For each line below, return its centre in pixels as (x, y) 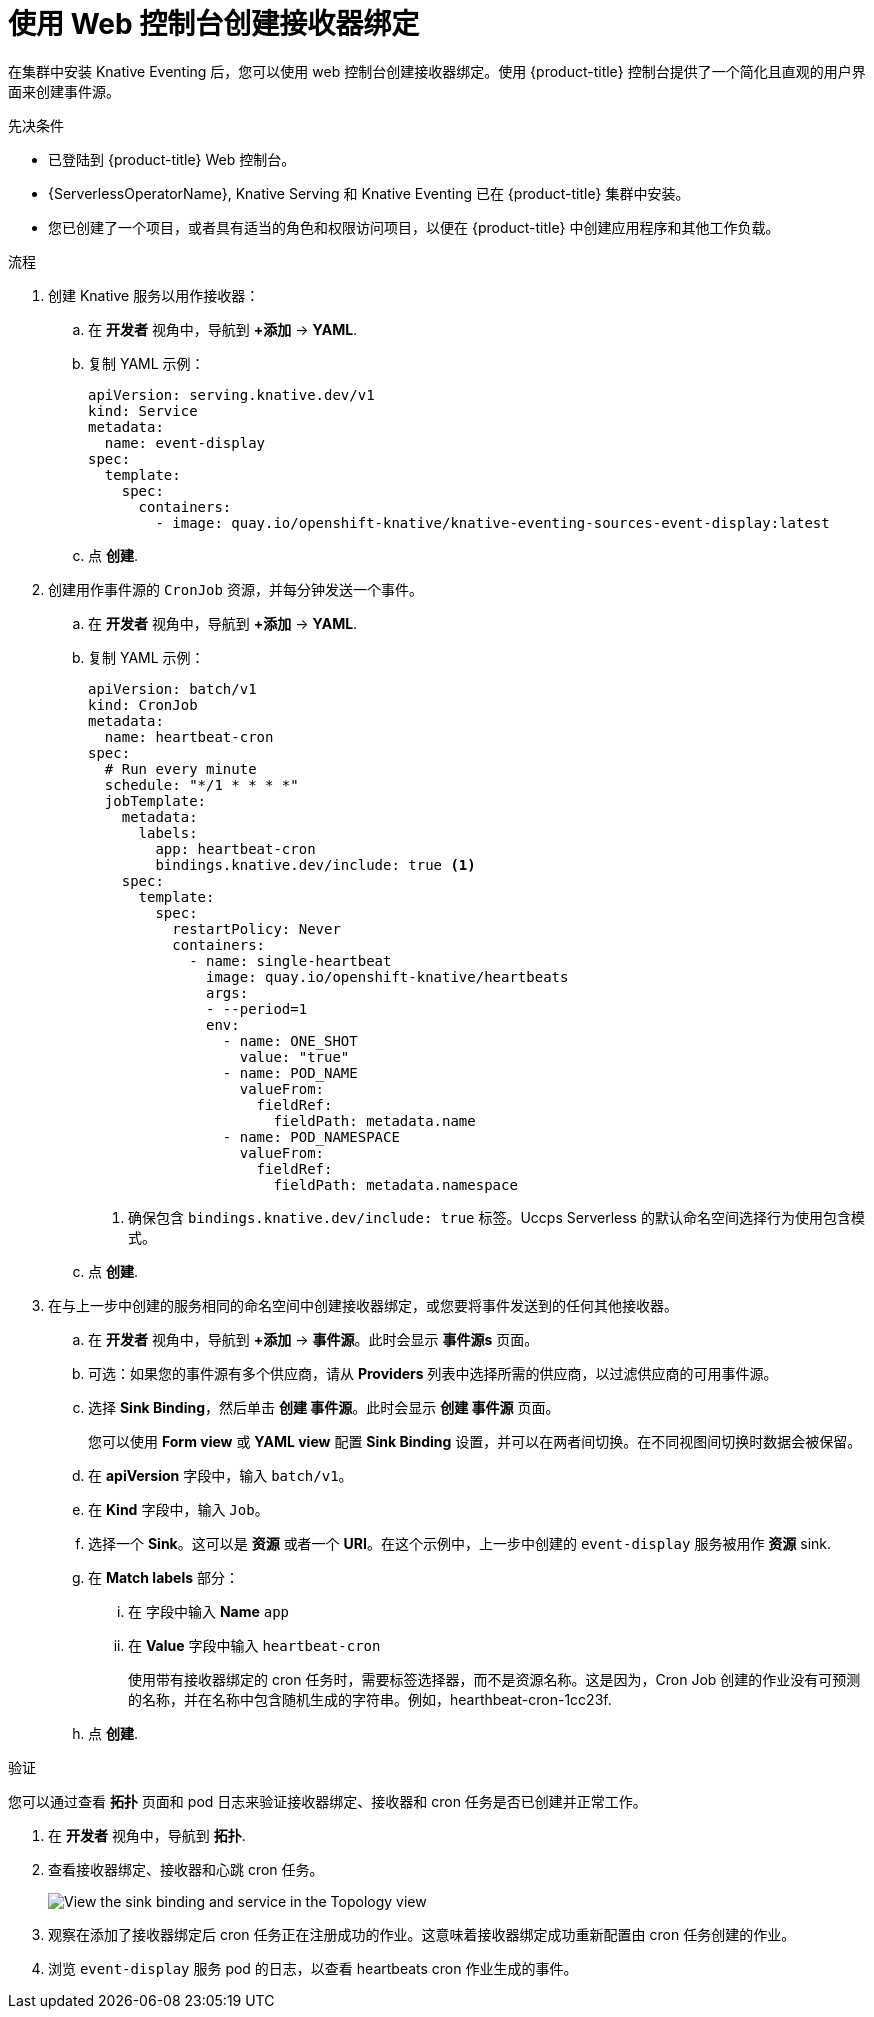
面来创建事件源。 (64, 91)
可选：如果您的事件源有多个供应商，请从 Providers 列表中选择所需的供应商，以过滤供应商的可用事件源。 (433, 1373)
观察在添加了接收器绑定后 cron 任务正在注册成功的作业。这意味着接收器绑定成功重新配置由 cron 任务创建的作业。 (422, 1934)
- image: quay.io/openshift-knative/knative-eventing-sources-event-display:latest (492, 522)
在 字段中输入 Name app (209, 1611)
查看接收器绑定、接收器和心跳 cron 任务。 (186, 1869)
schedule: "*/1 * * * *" (201, 784)
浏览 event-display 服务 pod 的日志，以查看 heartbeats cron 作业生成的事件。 (313, 1968)
